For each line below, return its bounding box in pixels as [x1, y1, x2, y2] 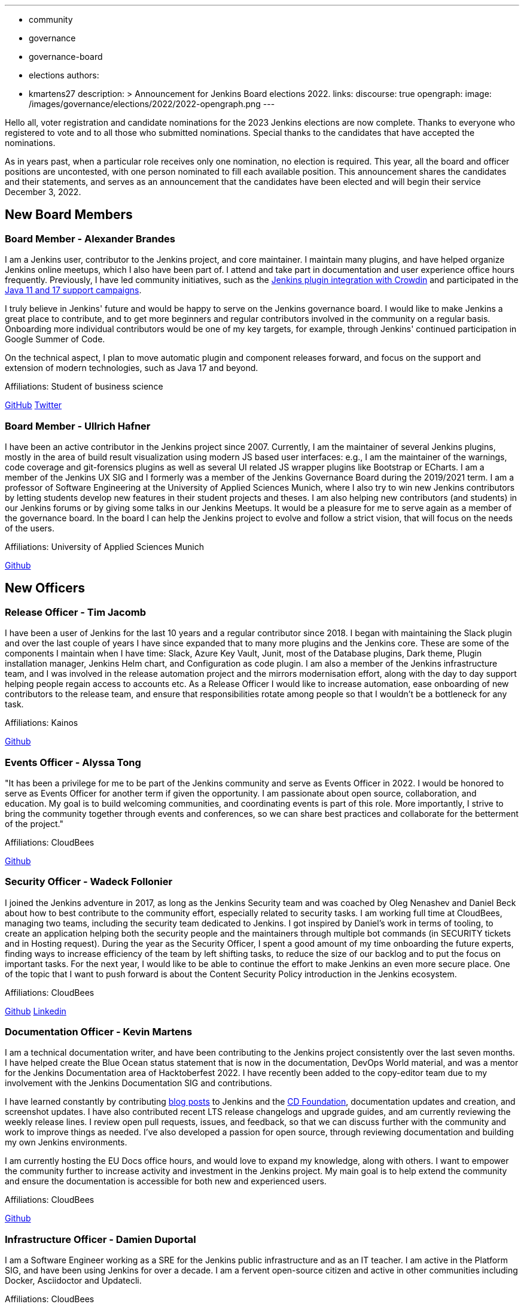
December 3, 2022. [5, 187, 81, 197]
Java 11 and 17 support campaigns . [5, 285, 142, 296]
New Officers [5, 580, 86, 596]
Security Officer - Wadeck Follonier [5, 876, 173, 888]
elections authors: [29, 70, 99, 80]
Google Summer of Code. [5, 334, 105, 345]
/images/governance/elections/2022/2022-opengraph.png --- [29, 99, 275, 109]
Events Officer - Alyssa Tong [5, 756, 141, 768]
